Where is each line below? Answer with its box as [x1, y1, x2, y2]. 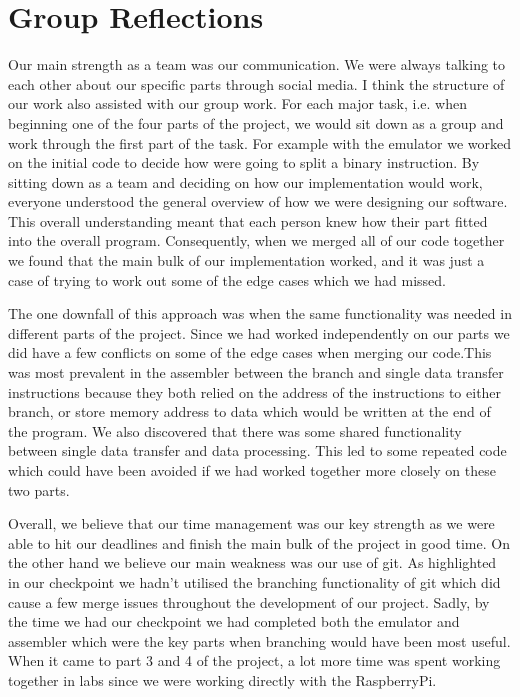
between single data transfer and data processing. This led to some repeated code [8, 440, 507, 461]
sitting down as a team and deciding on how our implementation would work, [8, 171, 483, 192]
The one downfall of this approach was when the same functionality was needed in [8, 303, 512, 324]
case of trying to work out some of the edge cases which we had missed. [8, 269, 446, 290]
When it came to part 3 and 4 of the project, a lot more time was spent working [8, 650, 501, 671]
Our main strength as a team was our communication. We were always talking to [8, 54, 506, 75]
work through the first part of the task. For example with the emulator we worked [8, 132, 512, 153]
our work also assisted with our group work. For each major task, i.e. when [8, 93, 467, 114]
